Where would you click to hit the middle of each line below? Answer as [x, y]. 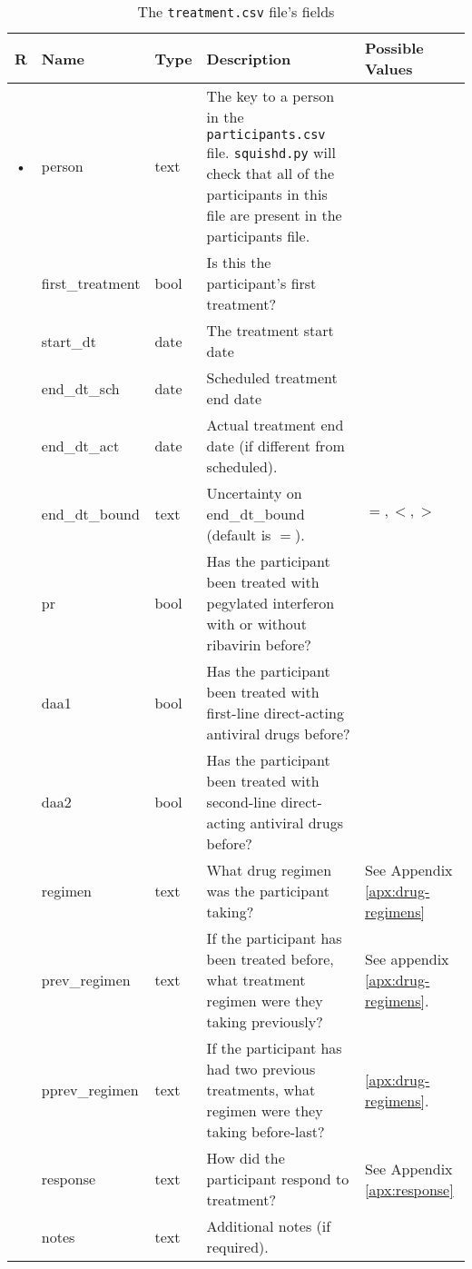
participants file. [258, 236]
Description [249, 58]
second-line [241, 802]
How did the [246, 1158]
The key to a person [270, 96]
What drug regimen [269, 870]
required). [237, 1247]
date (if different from [275, 446]
